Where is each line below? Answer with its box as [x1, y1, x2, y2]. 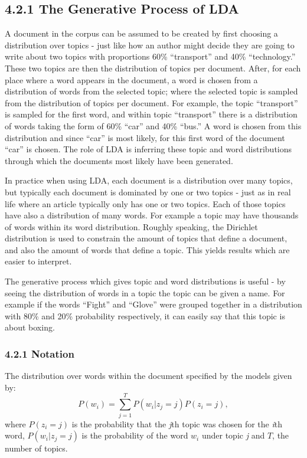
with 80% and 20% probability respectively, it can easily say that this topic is [5, 309, 285, 322]
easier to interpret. [5, 255, 72, 267]
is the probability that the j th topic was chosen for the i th [71, 417, 282, 430]
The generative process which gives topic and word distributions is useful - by [5, 275, 286, 287]
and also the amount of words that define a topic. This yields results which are [5, 243, 290, 256]
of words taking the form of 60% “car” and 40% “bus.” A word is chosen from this [5, 119, 302, 132]
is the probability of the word [81, 429, 188, 441]
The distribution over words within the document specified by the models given [5, 369, 292, 382]
